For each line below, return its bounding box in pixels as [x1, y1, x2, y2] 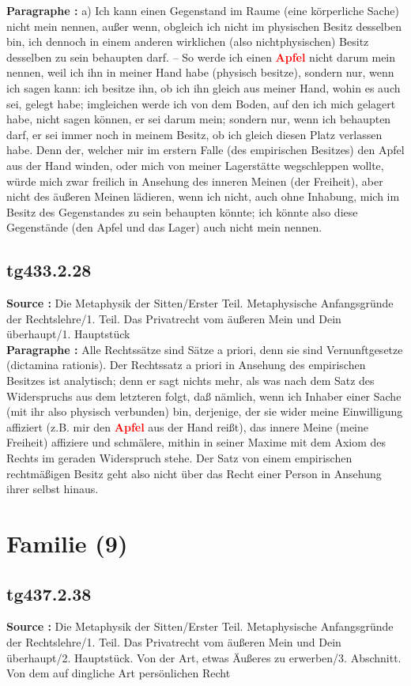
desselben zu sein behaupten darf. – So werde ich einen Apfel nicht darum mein [6, 48, 396, 65]
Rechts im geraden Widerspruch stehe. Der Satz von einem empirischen [6, 450, 353, 466]
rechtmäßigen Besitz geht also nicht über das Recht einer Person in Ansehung [6, 465, 382, 481]
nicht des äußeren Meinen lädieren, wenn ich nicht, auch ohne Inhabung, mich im [6, 188, 400, 205]
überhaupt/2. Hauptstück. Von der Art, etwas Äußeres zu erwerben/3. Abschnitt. [6, 649, 402, 665]
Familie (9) [6, 527, 128, 560]
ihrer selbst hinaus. [6, 481, 99, 497]
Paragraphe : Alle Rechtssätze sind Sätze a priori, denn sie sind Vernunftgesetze [6, 341, 403, 357]
